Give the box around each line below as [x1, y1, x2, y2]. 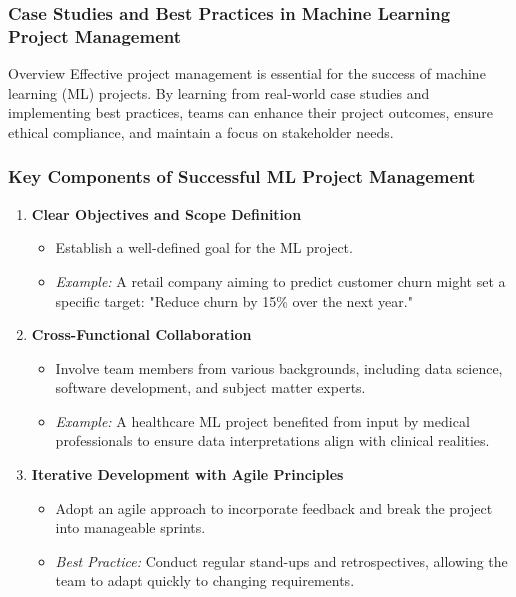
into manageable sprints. [55, 517, 206, 538]
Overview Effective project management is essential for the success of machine [8, 63, 486, 84]
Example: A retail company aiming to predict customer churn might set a [55, 270, 506, 291]
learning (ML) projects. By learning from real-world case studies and [8, 82, 430, 103]
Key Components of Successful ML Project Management [8, 164, 476, 189]
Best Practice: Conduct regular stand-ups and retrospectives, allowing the [55, 550, 508, 571]
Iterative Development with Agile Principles [31, 464, 344, 485]
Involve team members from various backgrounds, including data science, [55, 357, 503, 378]
